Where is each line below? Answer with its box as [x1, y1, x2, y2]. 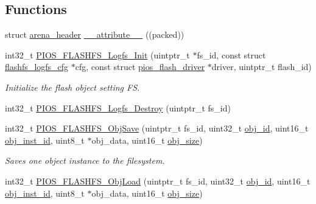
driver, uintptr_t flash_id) [211, 60, 312, 73]
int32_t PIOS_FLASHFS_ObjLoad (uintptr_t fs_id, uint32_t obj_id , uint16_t [5, 174, 311, 187]
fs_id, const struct [197, 48, 266, 61]
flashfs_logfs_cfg [5, 60, 69, 73]
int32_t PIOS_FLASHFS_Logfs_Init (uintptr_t [5, 48, 190, 61]
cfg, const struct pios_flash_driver [75, 60, 205, 73]
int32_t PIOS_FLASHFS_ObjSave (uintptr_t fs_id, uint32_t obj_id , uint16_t [5, 122, 309, 135]
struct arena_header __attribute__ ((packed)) [5, 28, 184, 41]
